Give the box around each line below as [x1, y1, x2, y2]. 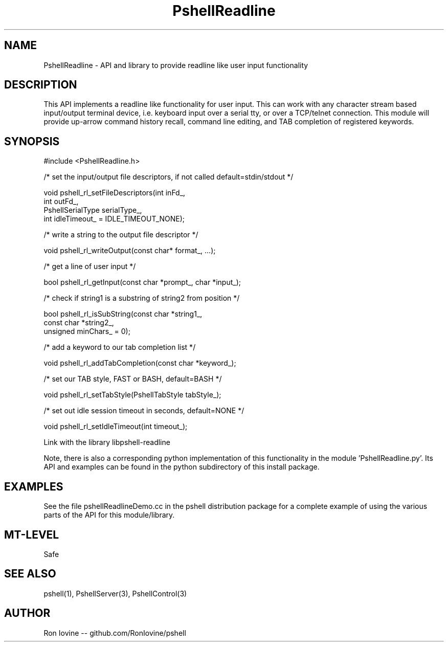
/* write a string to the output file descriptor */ [43, 230, 198, 239]
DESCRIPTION [4, 78, 77, 92]
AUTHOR [4, 607, 51, 620]
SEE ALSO [4, 567, 56, 581]
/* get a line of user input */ [43, 262, 136, 271]
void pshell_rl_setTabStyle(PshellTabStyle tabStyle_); [43, 390, 221, 399]
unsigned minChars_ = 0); [43, 327, 130, 336]
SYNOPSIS [4, 135, 60, 148]
